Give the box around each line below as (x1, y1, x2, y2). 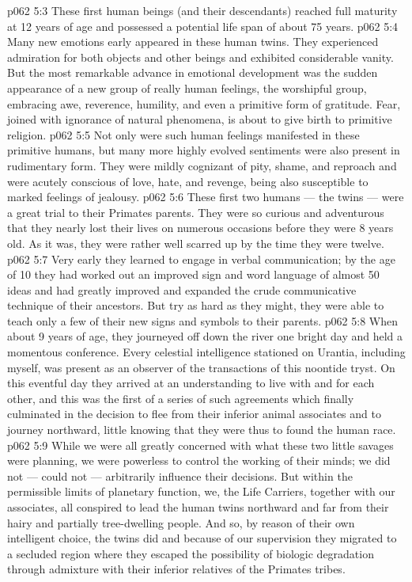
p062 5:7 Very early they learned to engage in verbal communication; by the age (7, 250, 395, 267)
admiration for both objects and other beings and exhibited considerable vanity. (7, 48, 394, 65)
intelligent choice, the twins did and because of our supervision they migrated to (7, 530, 397, 546)
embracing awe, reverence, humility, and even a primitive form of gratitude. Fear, (7, 95, 401, 112)
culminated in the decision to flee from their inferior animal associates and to (7, 405, 381, 422)
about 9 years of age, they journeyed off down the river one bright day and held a (7, 328, 403, 344)
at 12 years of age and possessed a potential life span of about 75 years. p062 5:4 (7, 17, 399, 34)
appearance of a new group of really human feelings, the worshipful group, (7, 79, 367, 96)
